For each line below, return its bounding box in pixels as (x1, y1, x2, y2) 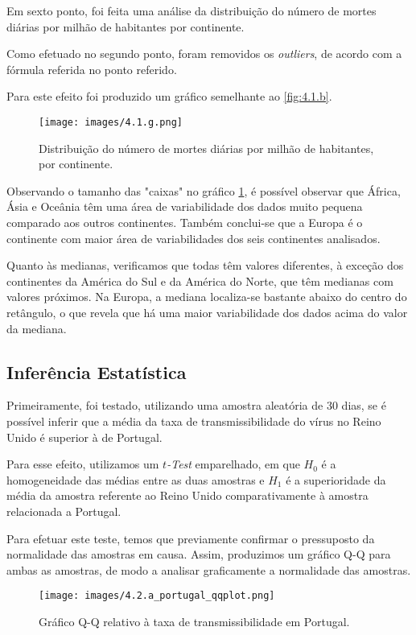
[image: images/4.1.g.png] (39, 116, 183, 128)
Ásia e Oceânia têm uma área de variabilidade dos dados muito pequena (6, 198, 363, 215)
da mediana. (6, 320, 67, 336)
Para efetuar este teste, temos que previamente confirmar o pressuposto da (6, 530, 375, 546)
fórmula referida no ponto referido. (6, 60, 177, 77)
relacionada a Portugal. (6, 502, 122, 519)
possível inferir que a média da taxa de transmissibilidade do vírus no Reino (6, 412, 381, 429)
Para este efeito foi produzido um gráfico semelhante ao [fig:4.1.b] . (6, 88, 332, 105)
